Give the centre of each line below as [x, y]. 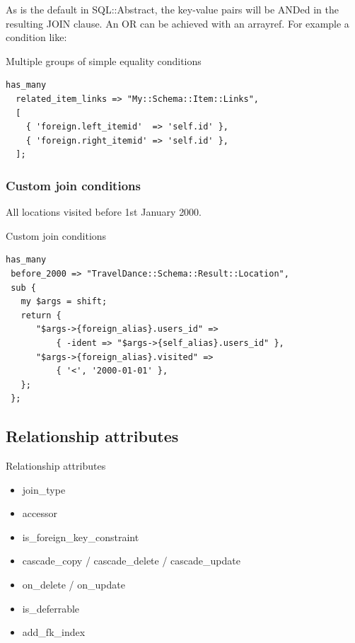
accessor [40, 513]
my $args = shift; [64, 302]
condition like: [36, 37]
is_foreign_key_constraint [81, 537]
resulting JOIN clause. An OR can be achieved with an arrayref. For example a [177, 23]
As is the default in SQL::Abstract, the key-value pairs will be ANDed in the [172, 9]
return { [41, 315]
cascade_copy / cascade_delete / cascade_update [131, 561]
